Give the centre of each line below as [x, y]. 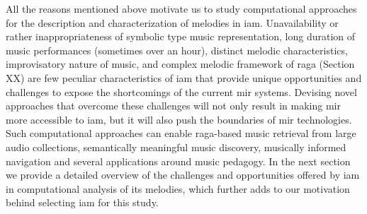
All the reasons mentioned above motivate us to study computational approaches [181, 8]
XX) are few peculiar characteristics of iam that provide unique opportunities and [184, 77]
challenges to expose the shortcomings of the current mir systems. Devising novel [181, 91]
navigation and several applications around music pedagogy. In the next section [178, 161]
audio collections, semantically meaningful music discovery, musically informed [176, 147]
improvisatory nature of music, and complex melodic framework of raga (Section [180, 64]
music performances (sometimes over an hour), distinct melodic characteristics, [177, 50]
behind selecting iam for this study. [82, 202]
